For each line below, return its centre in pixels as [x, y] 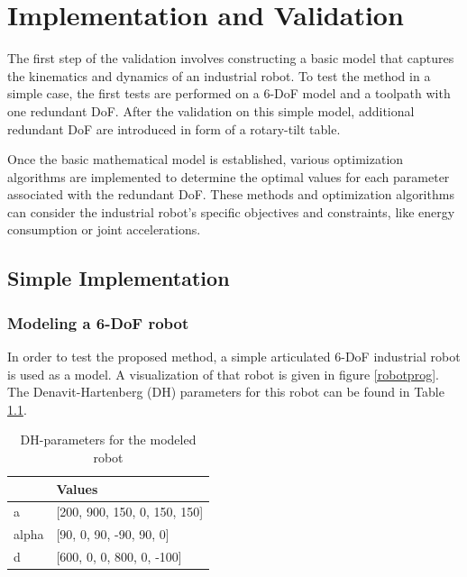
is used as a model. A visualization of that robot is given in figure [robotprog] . [223, 374]
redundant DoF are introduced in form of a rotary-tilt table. [174, 128]
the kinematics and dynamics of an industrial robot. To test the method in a [219, 75]
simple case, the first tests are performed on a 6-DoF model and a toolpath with [229, 93]
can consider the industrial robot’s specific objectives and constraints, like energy [231, 211]
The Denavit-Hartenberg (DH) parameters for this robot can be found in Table [226, 392]
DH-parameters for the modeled [108, 440]
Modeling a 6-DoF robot [98, 322]
